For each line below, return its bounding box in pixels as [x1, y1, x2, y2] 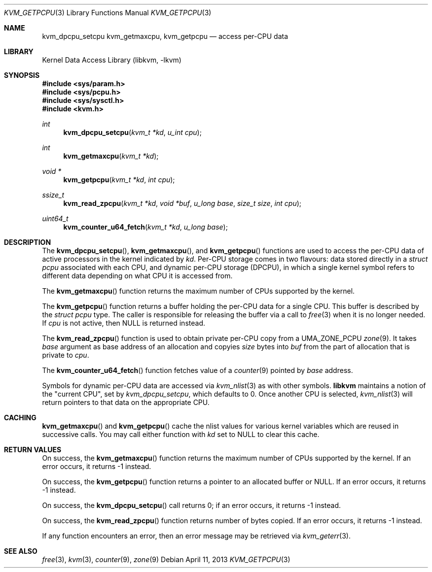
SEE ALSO [4, 547, 37, 555]
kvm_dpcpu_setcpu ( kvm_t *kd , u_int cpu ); [63, 128, 202, 136]
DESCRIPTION [4, 238, 51, 246]
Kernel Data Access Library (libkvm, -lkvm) [42, 56, 181, 64]
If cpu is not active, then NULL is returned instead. [42, 319, 205, 327]
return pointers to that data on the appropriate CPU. [42, 398, 210, 406]
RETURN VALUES [4, 445, 62, 454]
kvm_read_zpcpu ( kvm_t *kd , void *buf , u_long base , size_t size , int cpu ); [63, 199, 302, 207]
